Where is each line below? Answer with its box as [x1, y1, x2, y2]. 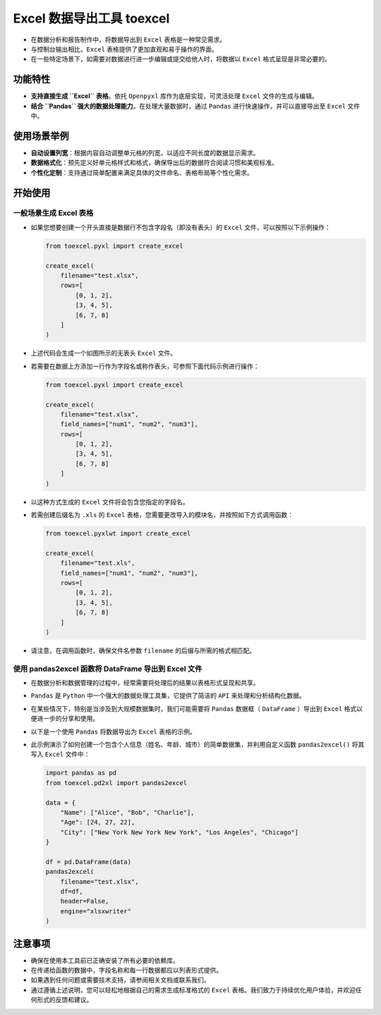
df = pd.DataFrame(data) [45, 858, 132, 865]
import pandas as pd [45, 769, 116, 777]
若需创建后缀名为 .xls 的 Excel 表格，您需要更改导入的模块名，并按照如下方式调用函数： [30, 511, 294, 518]
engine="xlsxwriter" [60, 907, 132, 915]
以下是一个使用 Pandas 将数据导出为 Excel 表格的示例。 [30, 727, 197, 736]
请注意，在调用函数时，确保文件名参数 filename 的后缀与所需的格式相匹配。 [30, 646, 256, 655]
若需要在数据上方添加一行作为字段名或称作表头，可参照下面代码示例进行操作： [30, 362, 260, 370]
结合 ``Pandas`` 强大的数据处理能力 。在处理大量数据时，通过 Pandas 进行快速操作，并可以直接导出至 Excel [30, 102, 346, 110]
